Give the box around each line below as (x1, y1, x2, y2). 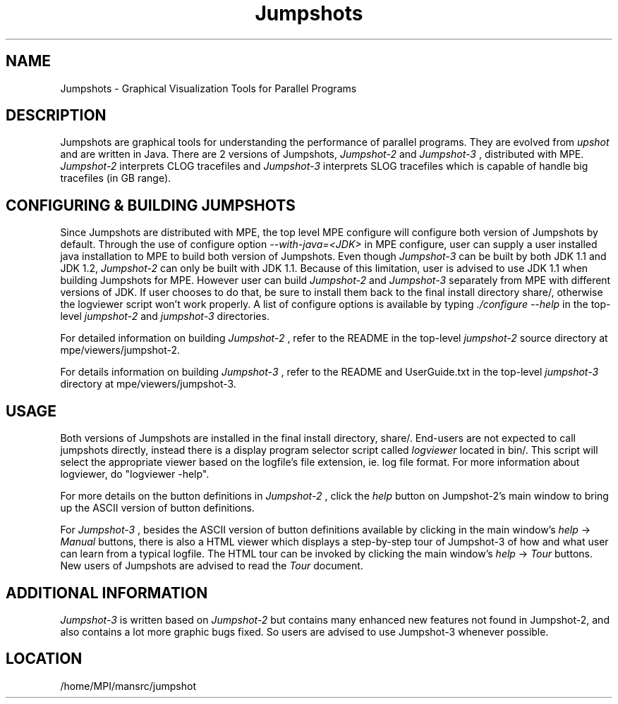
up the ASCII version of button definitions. (60, 502, 255, 514)
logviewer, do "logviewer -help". (60, 468, 210, 481)
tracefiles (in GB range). (60, 172, 171, 185)
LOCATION (6, 650, 83, 668)
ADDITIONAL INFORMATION (6, 583, 208, 602)
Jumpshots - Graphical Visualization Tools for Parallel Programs (60, 82, 357, 94)
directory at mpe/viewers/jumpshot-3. (60, 378, 236, 390)
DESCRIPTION (6, 106, 107, 125)
